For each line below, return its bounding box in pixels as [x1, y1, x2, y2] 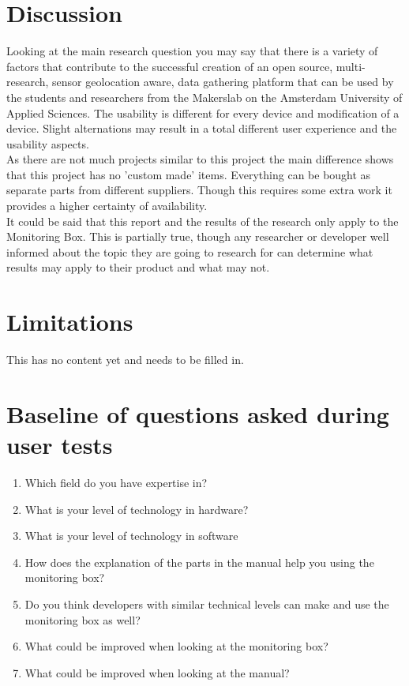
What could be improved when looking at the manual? [24, 664, 290, 680]
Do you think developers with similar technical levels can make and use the [24, 596, 389, 613]
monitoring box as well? [24, 611, 141, 628]
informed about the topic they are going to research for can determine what [6, 243, 373, 260]
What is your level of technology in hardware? [24, 500, 249, 517]
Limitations [6, 306, 133, 338]
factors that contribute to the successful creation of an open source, [6, 58, 333, 74]
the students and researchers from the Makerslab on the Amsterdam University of [6, 88, 403, 105]
